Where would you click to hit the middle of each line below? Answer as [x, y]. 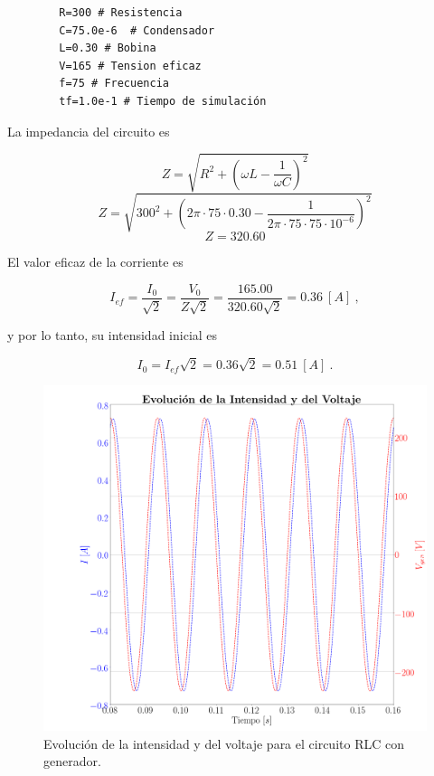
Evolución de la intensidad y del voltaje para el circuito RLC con [224, 743]
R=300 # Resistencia [121, 13]
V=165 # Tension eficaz [130, 66]
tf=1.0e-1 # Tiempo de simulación [163, 101]
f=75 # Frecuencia [114, 84]
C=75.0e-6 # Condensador [137, 30]
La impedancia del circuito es [89, 131]
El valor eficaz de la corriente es [95, 262]
